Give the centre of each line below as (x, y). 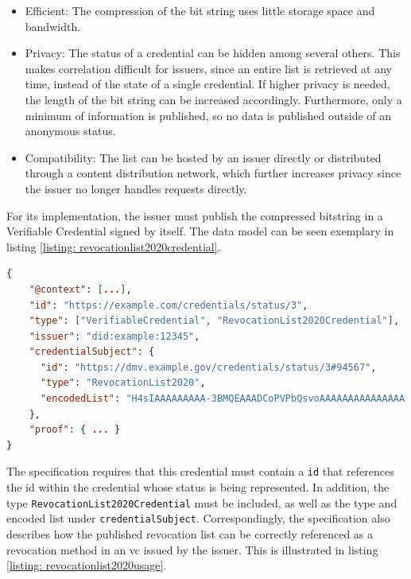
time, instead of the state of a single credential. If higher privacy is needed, (207, 84)
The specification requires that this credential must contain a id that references (200, 471)
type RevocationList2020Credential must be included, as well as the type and (202, 502)
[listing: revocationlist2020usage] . (87, 565)
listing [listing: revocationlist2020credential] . (114, 246)
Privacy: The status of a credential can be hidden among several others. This (213, 53)
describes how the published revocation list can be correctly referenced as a (190, 534)
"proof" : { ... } (75, 430)
